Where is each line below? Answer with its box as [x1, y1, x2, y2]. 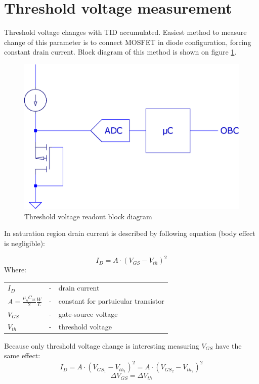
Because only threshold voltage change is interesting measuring [4, 340, 199, 351]
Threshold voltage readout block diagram [24, 211, 152, 221]
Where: [4, 264, 26, 275]
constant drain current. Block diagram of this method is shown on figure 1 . [4, 46, 237, 57]
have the [215, 340, 242, 351]
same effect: [4, 350, 40, 361]
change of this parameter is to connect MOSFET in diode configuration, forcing [4, 36, 251, 47]
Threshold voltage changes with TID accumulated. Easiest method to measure [4, 27, 247, 37]
